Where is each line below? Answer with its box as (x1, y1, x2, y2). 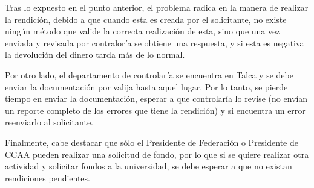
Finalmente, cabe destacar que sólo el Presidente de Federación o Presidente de (5, 136, 298, 148)
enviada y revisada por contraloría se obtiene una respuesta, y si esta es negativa (5, 36, 304, 49)
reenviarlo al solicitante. (5, 116, 93, 128)
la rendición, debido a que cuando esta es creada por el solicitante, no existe (5, 13, 287, 25)
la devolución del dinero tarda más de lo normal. (5, 48, 185, 61)
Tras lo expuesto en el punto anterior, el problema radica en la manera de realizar (5, 1, 309, 13)
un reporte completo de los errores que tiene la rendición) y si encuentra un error (5, 104, 306, 116)
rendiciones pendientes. (5, 171, 90, 184)
